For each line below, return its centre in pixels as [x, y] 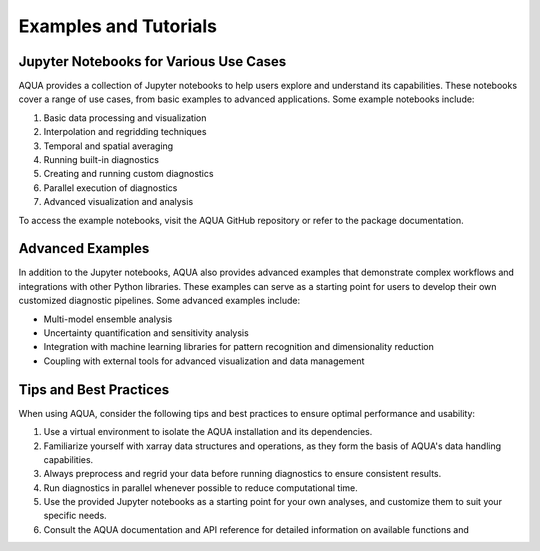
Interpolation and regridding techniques [125, 132]
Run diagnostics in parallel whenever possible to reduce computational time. [201, 487]
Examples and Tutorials [118, 26]
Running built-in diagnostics [101, 160]
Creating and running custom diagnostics [128, 174]
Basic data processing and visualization [125, 117]
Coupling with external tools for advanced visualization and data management [204, 361]
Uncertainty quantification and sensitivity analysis [146, 333]
